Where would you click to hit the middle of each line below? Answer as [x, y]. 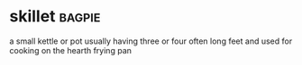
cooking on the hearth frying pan [71, 50]
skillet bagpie [55, 16]
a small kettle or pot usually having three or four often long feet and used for [151, 41]
